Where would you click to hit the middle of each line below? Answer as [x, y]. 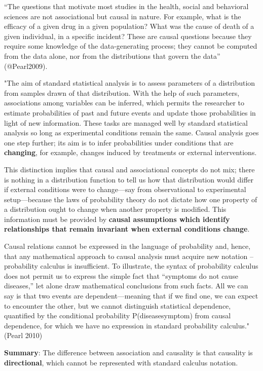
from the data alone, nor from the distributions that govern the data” [112, 55]
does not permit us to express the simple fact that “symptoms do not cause [121, 275]
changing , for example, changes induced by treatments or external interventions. [130, 152]
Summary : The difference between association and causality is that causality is [128, 352]
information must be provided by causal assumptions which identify [117, 219]
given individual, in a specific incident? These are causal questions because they [128, 36]
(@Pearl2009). [26, 66]
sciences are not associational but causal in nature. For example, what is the [123, 16]
